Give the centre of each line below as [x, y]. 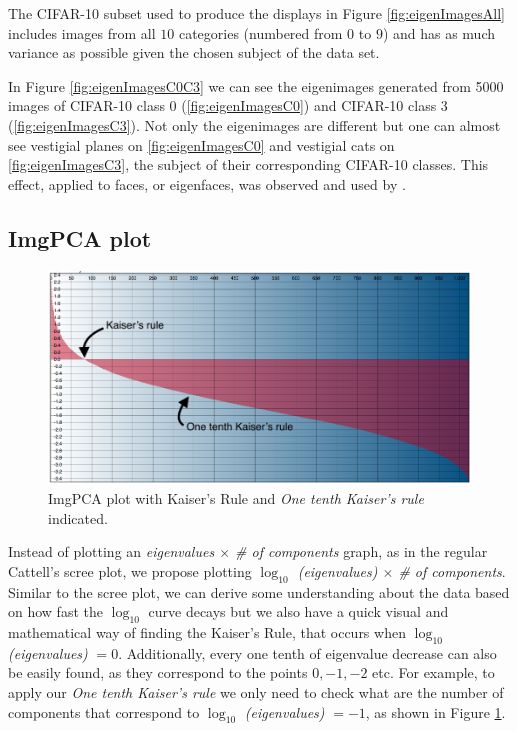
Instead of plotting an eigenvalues [111, 551]
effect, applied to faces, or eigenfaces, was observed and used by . [207, 183]
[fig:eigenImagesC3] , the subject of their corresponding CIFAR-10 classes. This [248, 164]
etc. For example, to [433, 672]
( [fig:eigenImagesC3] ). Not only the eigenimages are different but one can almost [254, 124]
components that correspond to [104, 711]
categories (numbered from [260, 32]
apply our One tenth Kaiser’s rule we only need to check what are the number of [256, 692]
